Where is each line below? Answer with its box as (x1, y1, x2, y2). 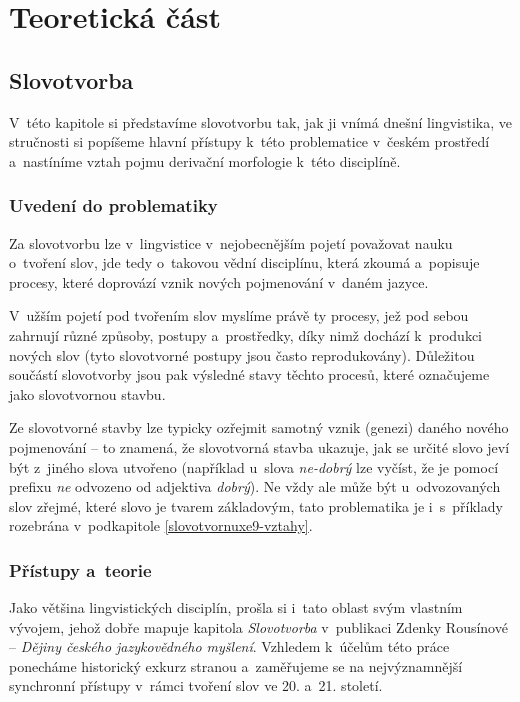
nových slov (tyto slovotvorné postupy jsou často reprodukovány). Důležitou (9, 344, 475, 365)
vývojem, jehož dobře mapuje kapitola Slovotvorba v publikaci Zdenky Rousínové (9, 616, 508, 637)
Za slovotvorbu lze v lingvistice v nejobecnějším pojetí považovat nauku (9, 232, 453, 253)
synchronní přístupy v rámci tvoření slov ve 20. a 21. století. (9, 675, 383, 696)
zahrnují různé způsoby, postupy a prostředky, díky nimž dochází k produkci (9, 324, 483, 345)
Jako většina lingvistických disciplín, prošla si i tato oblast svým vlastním (9, 597, 463, 618)
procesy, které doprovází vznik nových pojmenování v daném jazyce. (9, 271, 429, 292)
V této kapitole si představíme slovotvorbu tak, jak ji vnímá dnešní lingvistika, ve (9, 111, 512, 132)
